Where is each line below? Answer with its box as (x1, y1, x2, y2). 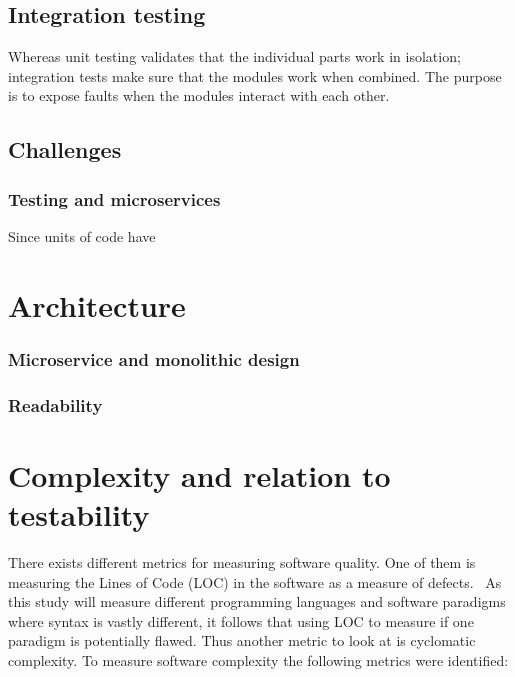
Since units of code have (8, 225, 156, 246)
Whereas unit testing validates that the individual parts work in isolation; (8, 46, 461, 67)
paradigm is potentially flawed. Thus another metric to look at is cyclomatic (8, 630, 476, 651)
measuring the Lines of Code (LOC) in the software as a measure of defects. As (8, 571, 502, 592)
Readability (8, 392, 103, 417)
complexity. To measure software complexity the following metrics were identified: (8, 649, 509, 670)
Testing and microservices (8, 186, 221, 211)
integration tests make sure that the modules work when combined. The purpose (8, 65, 502, 86)
